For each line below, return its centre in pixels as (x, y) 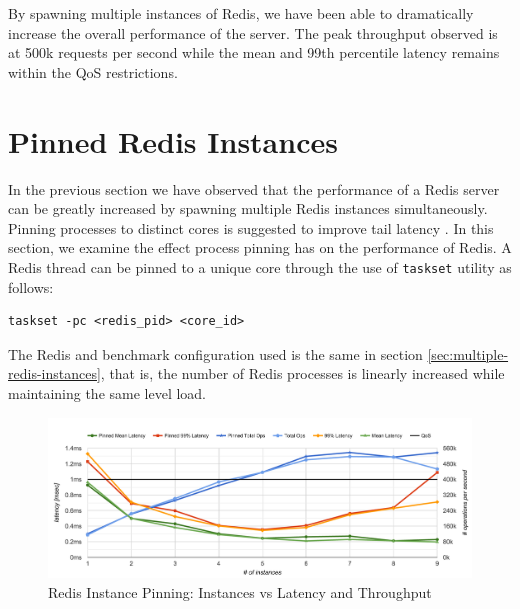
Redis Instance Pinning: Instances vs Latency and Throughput (240, 591)
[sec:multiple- (468, 353)
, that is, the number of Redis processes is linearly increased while (302, 373)
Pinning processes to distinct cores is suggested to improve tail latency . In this (251, 227)
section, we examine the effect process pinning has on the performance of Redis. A (260, 247)
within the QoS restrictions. (93, 71)
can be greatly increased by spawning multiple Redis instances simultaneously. (248, 208)
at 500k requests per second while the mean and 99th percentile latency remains (254, 52)
